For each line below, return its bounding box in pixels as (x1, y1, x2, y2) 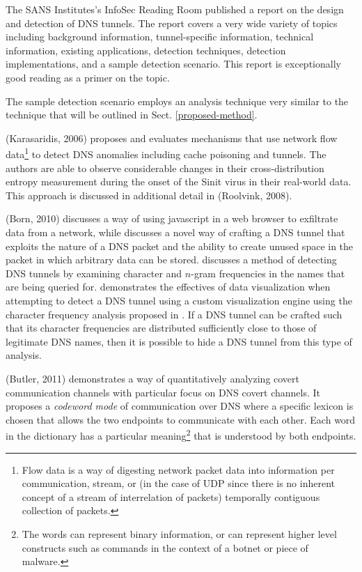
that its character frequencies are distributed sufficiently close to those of (6, 320, 317, 335)
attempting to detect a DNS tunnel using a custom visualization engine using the (6, 293, 352, 307)
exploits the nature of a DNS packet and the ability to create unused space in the (6, 238, 354, 253)
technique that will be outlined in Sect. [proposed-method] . (6, 107, 258, 122)
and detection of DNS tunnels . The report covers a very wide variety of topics (6, 15, 338, 30)
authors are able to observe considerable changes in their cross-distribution (6, 160, 324, 175)
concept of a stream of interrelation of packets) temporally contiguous (22, 489, 320, 504)
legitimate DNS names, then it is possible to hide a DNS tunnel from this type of (6, 334, 352, 348)
